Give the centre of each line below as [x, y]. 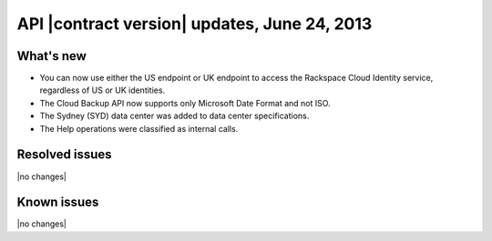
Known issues [58, 202]
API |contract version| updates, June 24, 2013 [195, 24]
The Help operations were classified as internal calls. [139, 128]
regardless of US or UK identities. [102, 90]
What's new [51, 56]
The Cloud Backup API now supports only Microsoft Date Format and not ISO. [185, 103]
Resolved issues [65, 155]
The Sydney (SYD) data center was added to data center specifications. [174, 116]
